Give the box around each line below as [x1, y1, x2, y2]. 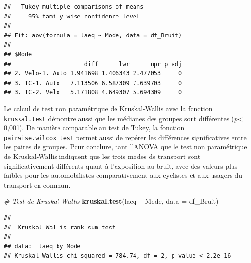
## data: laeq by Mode [4, 243, 81, 250]
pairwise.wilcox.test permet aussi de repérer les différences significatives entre [4, 132, 247, 142]
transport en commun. [4, 179, 71, 190]
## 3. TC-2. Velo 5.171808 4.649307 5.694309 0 [4, 89, 182, 96]
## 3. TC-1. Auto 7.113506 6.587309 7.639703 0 [4, 79, 182, 87]
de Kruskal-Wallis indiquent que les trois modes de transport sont [4, 151, 201, 161]
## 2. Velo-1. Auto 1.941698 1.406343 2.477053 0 [4, 70, 182, 77]
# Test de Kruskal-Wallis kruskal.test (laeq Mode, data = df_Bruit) [4, 196, 219, 206]
